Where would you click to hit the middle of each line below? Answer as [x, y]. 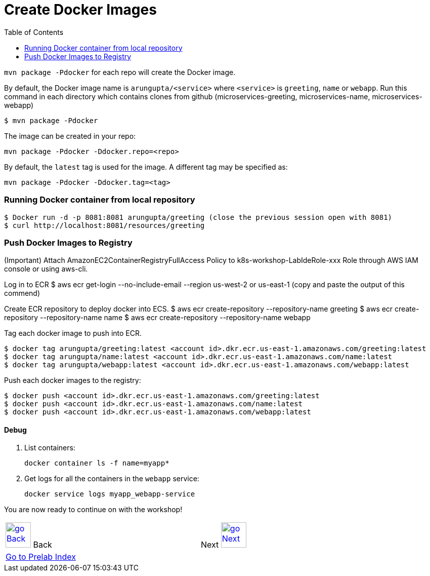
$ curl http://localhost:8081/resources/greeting [104, 225]
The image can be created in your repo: [70, 136]
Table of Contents [34, 32]
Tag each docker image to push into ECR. [73, 333]
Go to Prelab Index [41, 557]
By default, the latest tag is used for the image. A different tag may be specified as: [146, 167]
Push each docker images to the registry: [73, 380]
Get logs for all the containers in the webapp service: [112, 479]
